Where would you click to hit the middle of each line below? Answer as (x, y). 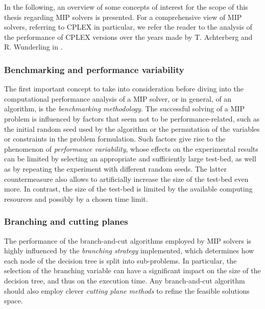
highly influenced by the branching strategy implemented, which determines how (129, 251)
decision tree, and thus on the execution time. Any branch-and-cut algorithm (125, 280)
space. (14, 301)
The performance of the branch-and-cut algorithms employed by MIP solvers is (128, 240)
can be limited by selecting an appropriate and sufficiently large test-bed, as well (130, 159)
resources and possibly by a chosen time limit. (76, 198)
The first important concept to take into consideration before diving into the (124, 89)
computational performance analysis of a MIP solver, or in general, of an (118, 98)
